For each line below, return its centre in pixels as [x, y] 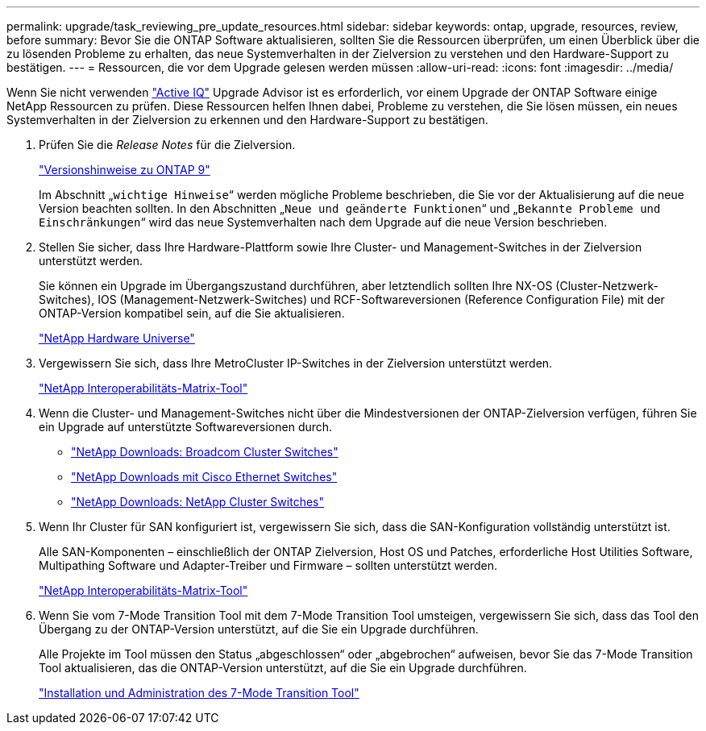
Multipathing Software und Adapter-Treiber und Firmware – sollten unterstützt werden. [268, 565]
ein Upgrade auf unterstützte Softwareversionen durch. [186, 427]
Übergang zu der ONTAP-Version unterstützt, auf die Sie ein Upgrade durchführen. [259, 629]
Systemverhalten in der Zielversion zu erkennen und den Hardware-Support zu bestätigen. [247, 120]
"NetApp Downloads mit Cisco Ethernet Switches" [204, 477]
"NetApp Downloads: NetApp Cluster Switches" [197, 502]
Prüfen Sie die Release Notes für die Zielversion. [167, 145]
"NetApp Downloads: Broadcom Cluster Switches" [205, 452]
